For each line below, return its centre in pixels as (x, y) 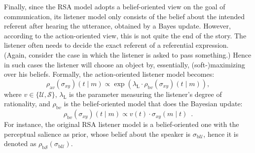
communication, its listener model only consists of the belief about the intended (125, 16)
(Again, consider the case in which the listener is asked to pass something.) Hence (128, 54)
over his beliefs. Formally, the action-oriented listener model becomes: (109, 74)
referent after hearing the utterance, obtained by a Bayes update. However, (117, 26)
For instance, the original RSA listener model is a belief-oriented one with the (122, 124)
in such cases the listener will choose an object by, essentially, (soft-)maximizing (125, 64)
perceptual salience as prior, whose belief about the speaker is (97, 134)
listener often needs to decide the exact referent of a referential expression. (116, 45)
